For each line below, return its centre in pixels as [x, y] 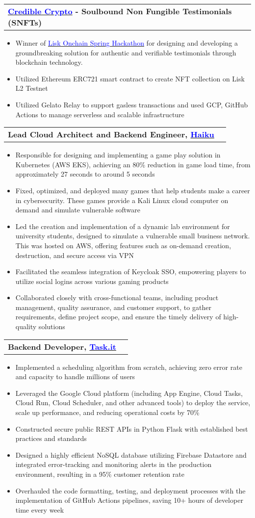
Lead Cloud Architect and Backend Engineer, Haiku [111, 134]
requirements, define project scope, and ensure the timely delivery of [118, 317]
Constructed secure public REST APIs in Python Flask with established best [132, 428]
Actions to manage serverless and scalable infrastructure [100, 114]
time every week [40, 509]
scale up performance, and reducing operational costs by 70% [107, 412]
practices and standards [51, 438]
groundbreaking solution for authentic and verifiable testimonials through [126, 52]
